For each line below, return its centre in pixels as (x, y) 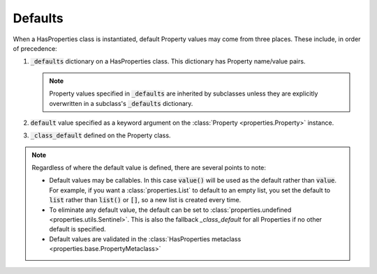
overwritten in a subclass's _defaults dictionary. (121, 103)
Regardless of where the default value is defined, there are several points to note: (149, 168)
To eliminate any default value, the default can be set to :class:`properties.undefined (170, 210)
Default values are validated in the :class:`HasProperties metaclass (145, 239)
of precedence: (35, 48)
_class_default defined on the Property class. (101, 135)
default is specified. (77, 229)
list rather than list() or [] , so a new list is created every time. (145, 200)
